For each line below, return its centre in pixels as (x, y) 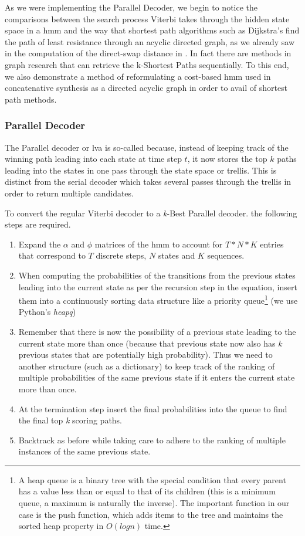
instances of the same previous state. (84, 451)
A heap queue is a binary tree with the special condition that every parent (152, 479)
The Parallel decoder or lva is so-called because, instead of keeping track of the (147, 147)
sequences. (226, 255)
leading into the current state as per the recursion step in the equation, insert (158, 286)
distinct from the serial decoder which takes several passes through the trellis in (148, 182)
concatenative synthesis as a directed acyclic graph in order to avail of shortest (146, 88)
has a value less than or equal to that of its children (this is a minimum (147, 491)
